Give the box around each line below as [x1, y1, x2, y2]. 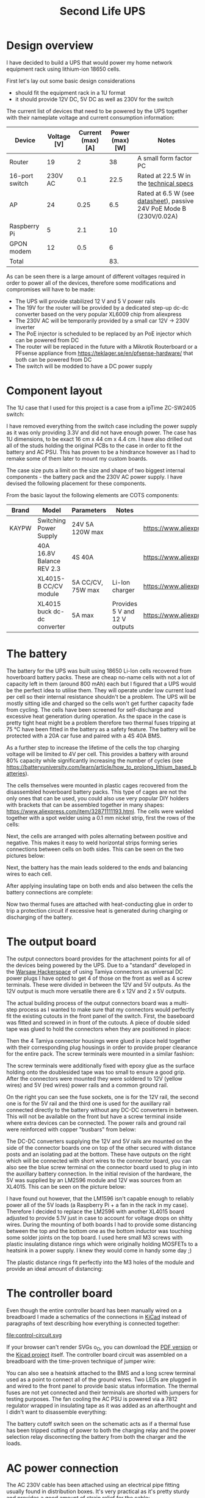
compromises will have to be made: [6, 285, 96, 293]
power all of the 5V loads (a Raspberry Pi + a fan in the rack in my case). [6, 1201, 189, 1208]
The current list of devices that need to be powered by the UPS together [6, 107, 188, 114]
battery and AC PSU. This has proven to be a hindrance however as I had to [6, 448, 196, 456]
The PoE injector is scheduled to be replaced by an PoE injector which [15, 330, 192, 337]
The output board [6, 935, 96, 948]
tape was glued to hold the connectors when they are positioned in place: [6, 1025, 191, 1032]
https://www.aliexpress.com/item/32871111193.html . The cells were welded [6, 808, 194, 815]
